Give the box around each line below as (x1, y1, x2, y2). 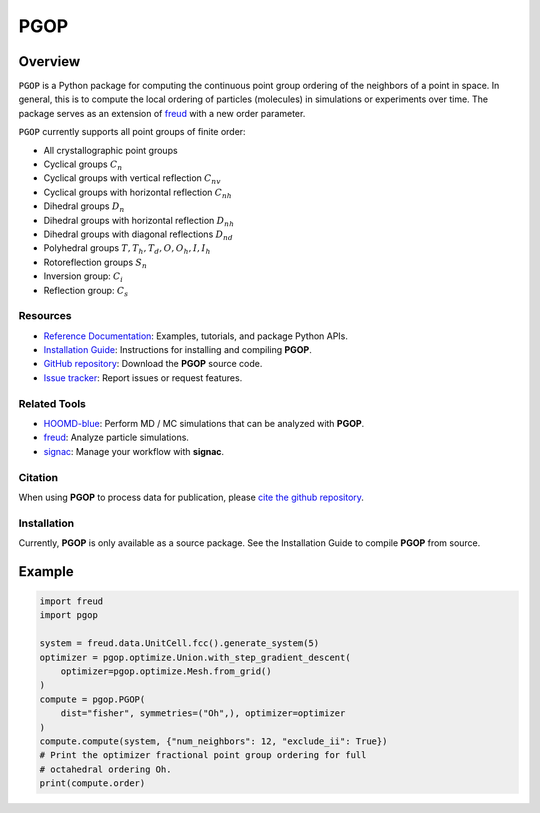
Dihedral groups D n (43, 200, 125, 214)
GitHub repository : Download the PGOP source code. (43, 358, 263, 370)
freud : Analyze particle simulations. (43, 431, 190, 444)
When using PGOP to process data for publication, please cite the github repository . (18, 491, 365, 503)
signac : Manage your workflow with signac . (43, 445, 225, 457)
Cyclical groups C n (43, 158, 123, 172)
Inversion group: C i (43, 270, 124, 284)
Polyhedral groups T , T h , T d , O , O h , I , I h (43, 242, 211, 257)
